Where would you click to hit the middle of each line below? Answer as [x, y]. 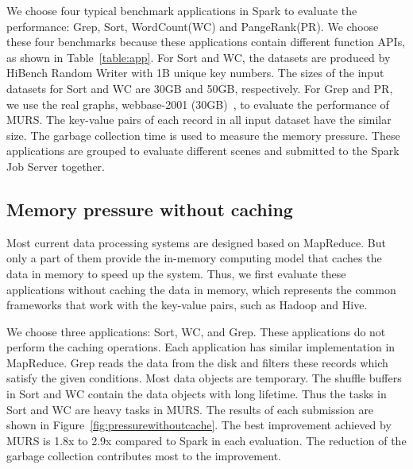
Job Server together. [56, 166]
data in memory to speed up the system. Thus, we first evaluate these [176, 273]
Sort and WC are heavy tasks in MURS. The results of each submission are [190, 409]
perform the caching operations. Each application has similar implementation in [201, 347]
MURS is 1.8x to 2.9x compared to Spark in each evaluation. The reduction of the [206, 440]
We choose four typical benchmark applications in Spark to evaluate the [182, 10]
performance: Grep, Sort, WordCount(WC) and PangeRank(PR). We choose [193, 26]
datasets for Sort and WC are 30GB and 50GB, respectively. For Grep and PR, [200, 88]
